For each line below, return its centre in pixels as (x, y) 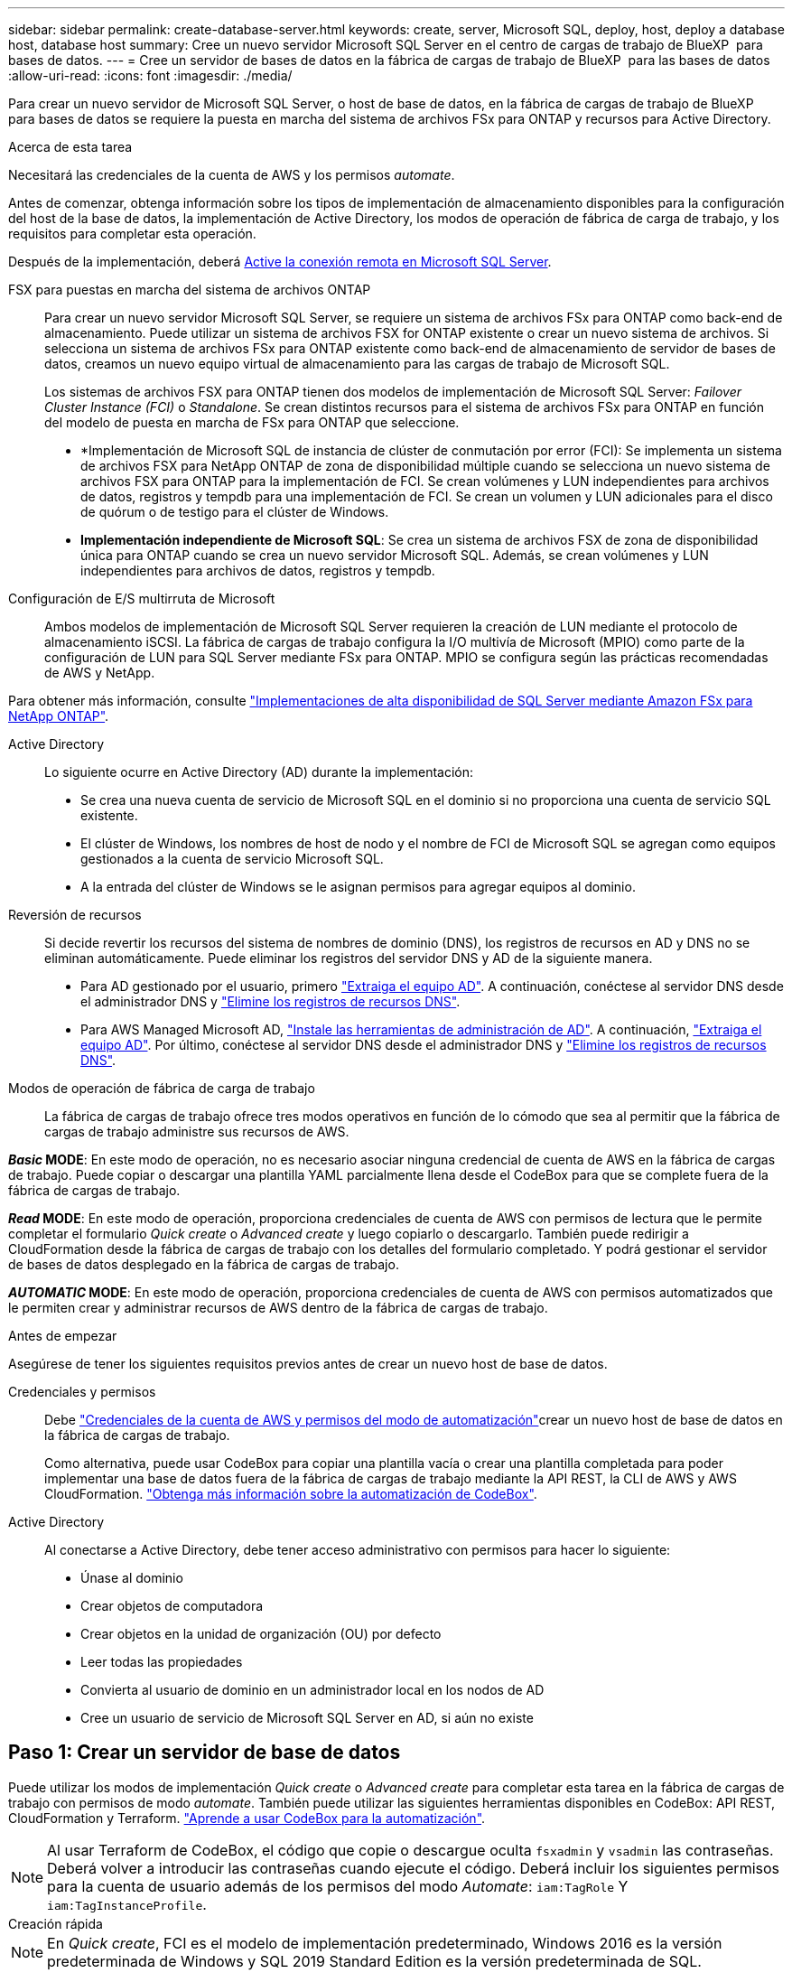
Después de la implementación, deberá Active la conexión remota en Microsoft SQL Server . (280, 262)
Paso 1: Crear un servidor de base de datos (205, 1753)
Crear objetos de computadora (172, 1606)
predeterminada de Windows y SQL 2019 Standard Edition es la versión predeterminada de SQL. (374, 1961)
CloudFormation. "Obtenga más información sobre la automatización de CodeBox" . (291, 1494)
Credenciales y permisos (82, 1392)
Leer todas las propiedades (162, 1662)
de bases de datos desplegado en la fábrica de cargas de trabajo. (204, 1264)
